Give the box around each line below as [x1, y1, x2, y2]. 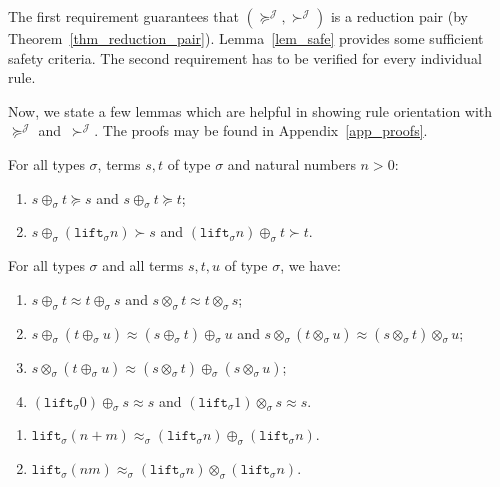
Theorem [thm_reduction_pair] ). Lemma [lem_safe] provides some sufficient [8, 28, 484, 48]
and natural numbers [227, 153, 356, 174]
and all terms [102, 255, 184, 276]
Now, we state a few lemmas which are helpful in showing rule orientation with [8, 100, 493, 121]
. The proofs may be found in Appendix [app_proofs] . [94, 120, 428, 141]
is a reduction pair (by [330, 6, 469, 26]
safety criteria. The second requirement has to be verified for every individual [8, 47, 482, 68]
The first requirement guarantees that [8, 6, 239, 26]
